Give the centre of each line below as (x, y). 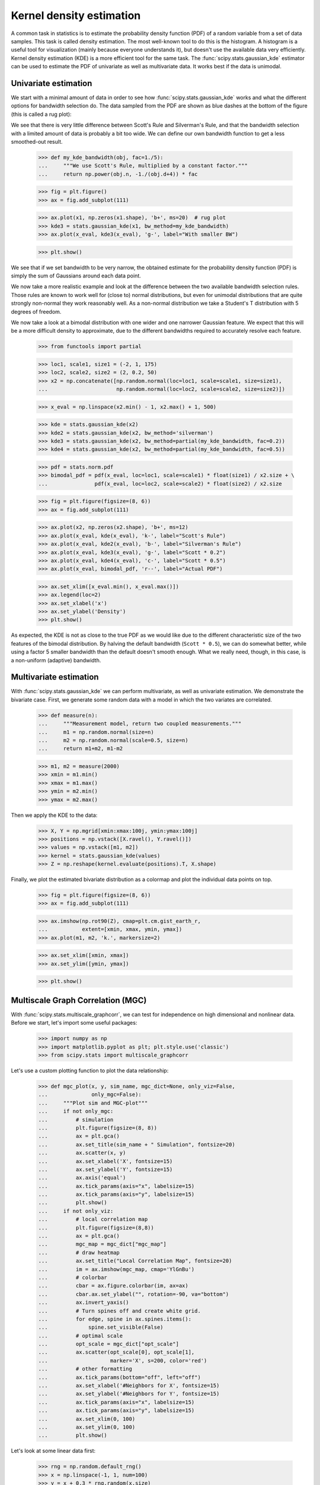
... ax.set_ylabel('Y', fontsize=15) (105, 1169)
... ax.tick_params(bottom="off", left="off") (119, 1377)
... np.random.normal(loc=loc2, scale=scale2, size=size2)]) (162, 389)
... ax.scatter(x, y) (82, 1153)
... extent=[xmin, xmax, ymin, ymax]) (110, 929)
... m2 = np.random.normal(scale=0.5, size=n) (113, 740)
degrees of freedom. (36, 311)
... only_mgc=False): (90, 1095)
